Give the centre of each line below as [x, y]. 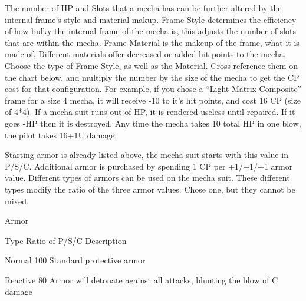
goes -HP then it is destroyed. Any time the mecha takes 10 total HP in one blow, [153, 123]
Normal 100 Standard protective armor [75, 260]
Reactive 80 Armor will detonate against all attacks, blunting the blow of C [142, 279]
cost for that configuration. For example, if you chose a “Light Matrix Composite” [153, 89]
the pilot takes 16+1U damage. [61, 135]
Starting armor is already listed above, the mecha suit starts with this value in [147, 155]
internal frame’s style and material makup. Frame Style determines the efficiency [151, 19]
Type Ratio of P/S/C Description [66, 240]
